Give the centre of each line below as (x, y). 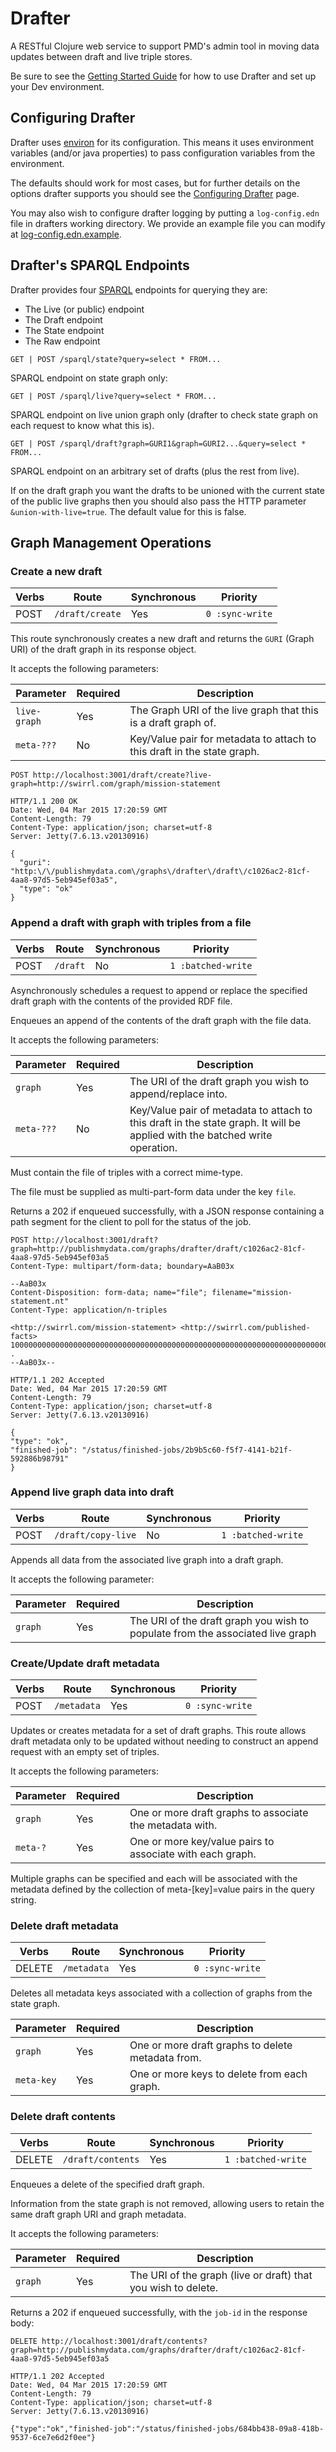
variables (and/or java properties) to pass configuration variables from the (163, 153)
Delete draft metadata (64, 1926)
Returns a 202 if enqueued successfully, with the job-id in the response (159, 2312)
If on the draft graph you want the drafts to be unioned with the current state (167, 490)
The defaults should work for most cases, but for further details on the (155, 183)
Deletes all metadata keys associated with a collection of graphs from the (161, 1993)
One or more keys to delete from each (218, 2074)
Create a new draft (56, 571)
